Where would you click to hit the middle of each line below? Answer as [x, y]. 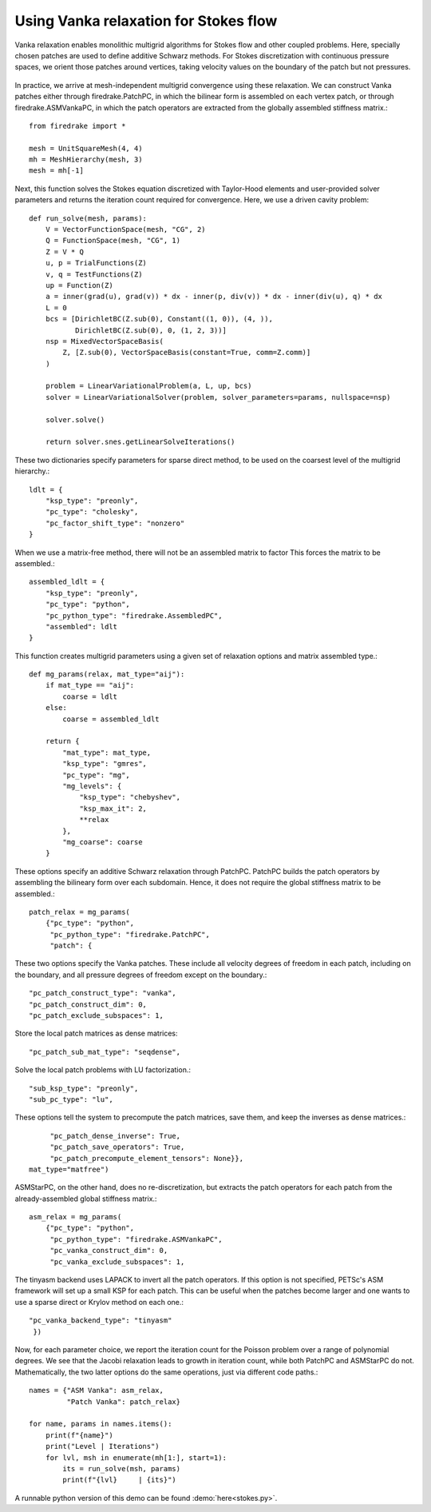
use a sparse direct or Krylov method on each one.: [99, 1302]
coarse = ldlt [90, 696]
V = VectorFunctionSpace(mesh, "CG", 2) [126, 229]
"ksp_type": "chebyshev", [130, 797]
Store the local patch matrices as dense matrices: [97, 1033]
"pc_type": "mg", [97, 775]
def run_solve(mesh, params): [88, 218]
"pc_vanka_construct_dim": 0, [109, 1251]
